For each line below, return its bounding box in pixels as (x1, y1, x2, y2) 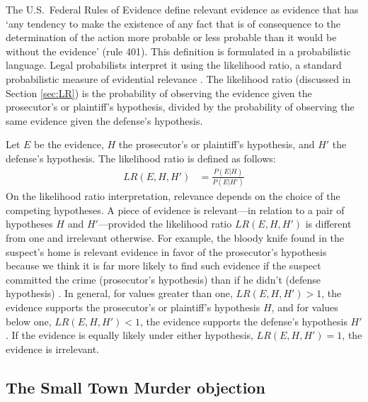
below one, (6, 313, 52, 328)
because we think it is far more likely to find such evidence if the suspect (6, 258, 321, 273)
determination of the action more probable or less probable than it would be (6, 30, 337, 45)
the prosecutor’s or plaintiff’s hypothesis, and (118, 137, 315, 152)
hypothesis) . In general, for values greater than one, (6, 286, 233, 301)
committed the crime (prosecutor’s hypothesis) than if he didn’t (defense (6, 272, 321, 286)
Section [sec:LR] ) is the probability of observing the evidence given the (6, 85, 312, 100)
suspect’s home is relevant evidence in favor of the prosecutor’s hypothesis (6, 244, 327, 259)
